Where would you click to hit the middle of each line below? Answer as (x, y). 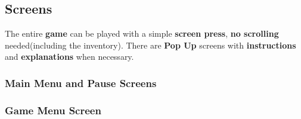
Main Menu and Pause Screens (81, 83)
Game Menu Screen (53, 110)
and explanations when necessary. (69, 57)
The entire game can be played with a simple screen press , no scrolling (142, 33)
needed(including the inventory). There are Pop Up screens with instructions (150, 45)
